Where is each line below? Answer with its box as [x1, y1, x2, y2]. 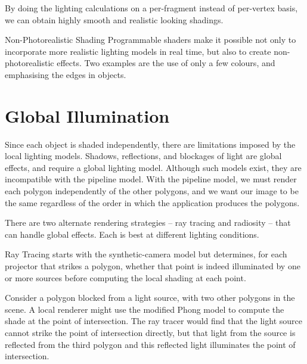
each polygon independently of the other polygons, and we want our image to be [5, 185, 299, 197]
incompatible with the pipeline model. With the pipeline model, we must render [5, 173, 297, 185]
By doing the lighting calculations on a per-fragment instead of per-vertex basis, [5, 2, 298, 14]
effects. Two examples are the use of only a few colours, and [57, 57, 275, 69]
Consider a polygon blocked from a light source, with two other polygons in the [5, 291, 295, 304]
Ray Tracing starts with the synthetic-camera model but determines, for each [5, 248, 287, 260]
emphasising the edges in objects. [5, 68, 126, 80]
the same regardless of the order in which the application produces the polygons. [5, 196, 300, 209]
